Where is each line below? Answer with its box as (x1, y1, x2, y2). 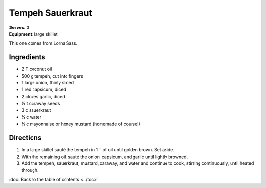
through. (21, 167, 39, 173)
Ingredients (9, 53, 45, 61)
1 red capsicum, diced (21, 86, 66, 93)
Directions (9, 134, 42, 142)
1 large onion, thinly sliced (21, 80, 74, 86)
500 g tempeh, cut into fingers (21, 73, 83, 79)
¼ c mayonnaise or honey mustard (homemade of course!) (21, 121, 140, 127)
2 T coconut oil (21, 66, 52, 72)
